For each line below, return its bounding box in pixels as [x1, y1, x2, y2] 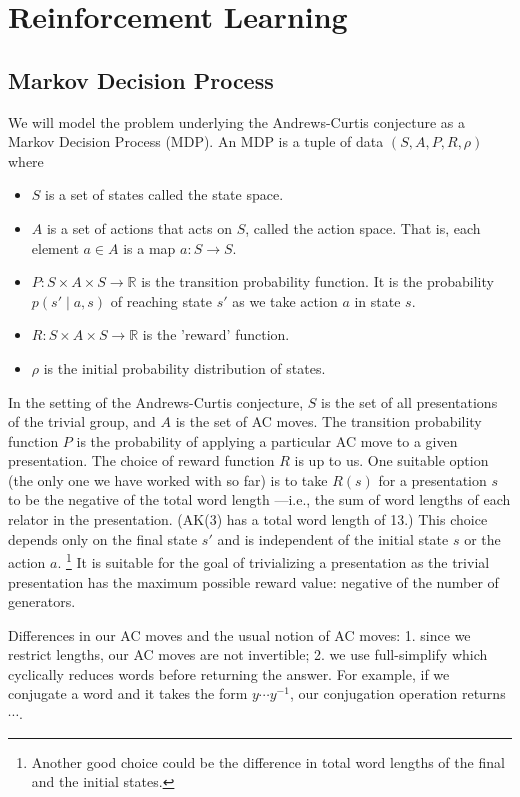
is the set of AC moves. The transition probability [175, 411, 482, 432]
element [31, 237, 79, 258]
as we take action [232, 290, 338, 311]
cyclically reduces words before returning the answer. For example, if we [8, 663, 450, 684]
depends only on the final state [8, 528, 198, 549]
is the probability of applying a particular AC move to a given [76, 430, 458, 451]
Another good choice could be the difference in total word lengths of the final [31, 751, 505, 772]
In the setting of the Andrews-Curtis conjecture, [8, 391, 304, 412]
